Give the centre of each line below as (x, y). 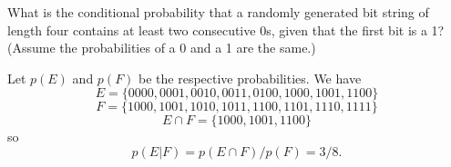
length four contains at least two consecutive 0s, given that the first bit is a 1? (226, 29)
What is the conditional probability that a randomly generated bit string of (218, 12)
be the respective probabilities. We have (250, 78)
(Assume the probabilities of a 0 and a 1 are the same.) (162, 48)
